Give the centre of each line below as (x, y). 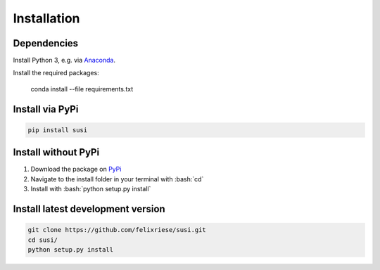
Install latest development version (89, 208)
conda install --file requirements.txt (82, 89)
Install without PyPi (56, 152)
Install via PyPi (46, 109)
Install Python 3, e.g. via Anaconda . (64, 60)
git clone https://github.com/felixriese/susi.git (117, 230)
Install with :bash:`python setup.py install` (91, 189)
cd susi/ (43, 240)
